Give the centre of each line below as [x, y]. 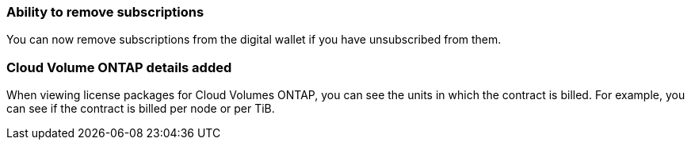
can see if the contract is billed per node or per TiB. [141, 109]
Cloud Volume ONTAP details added [119, 67]
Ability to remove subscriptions [105, 12]
